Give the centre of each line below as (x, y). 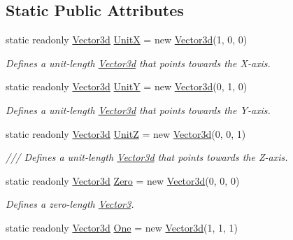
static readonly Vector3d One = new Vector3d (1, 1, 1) (122, 227)
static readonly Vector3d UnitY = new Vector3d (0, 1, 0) (127, 86)
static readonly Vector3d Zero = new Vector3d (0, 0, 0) (123, 180)
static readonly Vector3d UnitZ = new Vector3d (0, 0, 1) (126, 133)
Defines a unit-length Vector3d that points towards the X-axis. (138, 63)
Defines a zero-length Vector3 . (70, 204)
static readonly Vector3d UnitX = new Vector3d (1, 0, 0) (127, 40)
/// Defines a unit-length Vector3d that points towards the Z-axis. (147, 157)
